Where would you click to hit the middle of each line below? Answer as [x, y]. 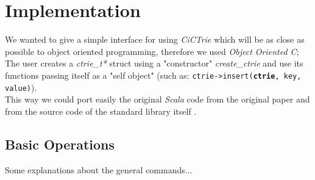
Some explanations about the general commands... [99, 169]
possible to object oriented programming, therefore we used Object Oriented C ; [152, 51]
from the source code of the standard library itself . [101, 111]
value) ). [21, 87]
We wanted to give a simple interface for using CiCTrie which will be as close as [155, 39]
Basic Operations [60, 144]
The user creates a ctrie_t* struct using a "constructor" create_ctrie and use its [154, 63]
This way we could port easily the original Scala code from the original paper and [157, 99]
